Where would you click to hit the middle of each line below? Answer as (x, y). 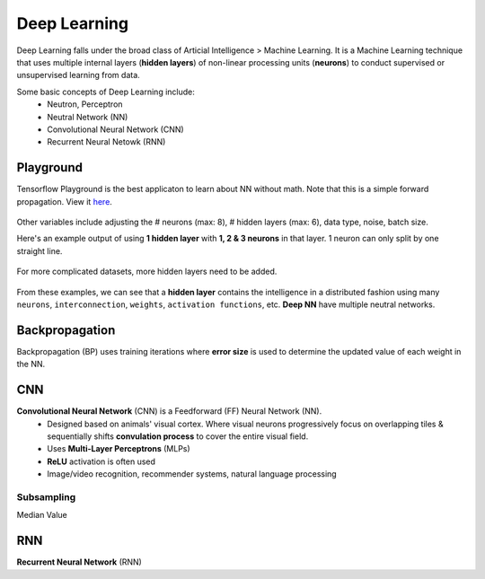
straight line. (40, 250)
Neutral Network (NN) (88, 117)
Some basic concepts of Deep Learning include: (106, 92)
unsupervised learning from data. (79, 75)
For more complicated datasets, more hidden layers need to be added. (147, 272)
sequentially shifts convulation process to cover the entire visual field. (178, 436)
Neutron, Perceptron (85, 104)
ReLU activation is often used (101, 461)
